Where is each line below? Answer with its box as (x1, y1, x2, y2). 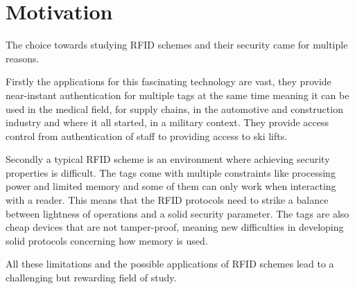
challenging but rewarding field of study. (6, 270, 177, 285)
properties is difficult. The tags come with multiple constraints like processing (6, 165, 336, 179)
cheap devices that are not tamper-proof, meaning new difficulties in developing (6, 220, 344, 234)
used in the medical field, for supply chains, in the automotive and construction (6, 101, 343, 116)
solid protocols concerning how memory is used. (6, 233, 208, 247)
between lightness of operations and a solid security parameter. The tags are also (6, 206, 349, 220)
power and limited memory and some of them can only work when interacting (6, 179, 336, 193)
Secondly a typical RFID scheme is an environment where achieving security (6, 152, 330, 166)
